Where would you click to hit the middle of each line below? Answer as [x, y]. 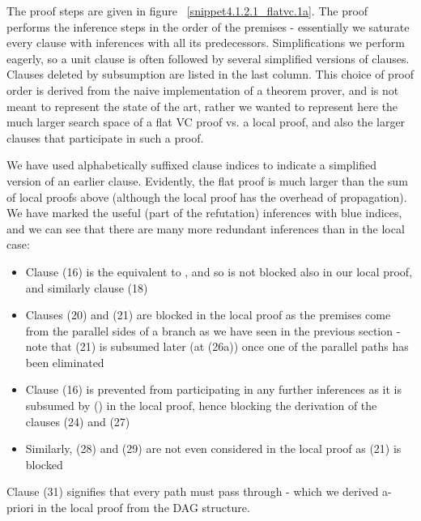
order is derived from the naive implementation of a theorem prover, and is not [203, 90]
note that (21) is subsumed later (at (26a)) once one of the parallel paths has [217, 346]
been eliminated [65, 362]
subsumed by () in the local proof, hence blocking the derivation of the [201, 406]
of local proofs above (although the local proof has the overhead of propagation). [207, 196]
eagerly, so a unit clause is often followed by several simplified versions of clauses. [208, 58]
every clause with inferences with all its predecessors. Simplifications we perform [206, 43]
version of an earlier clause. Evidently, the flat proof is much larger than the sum [207, 180]
